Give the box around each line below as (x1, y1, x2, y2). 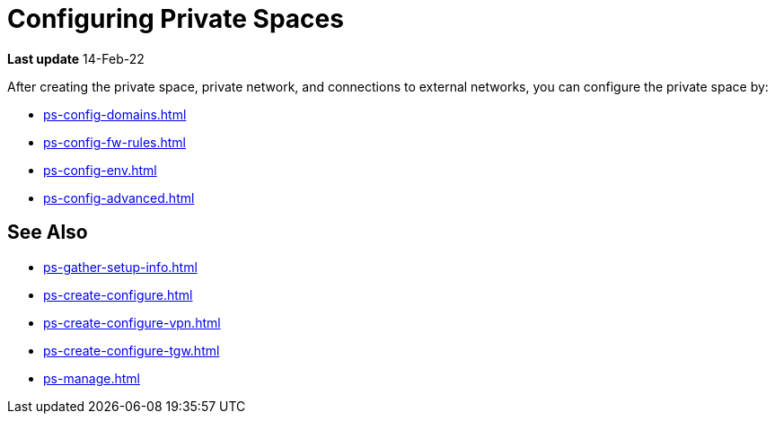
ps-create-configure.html (43, 286, 193, 303)
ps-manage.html (43, 370, 140, 386)
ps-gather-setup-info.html (43, 259, 198, 275)
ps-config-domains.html (43, 106, 187, 122)
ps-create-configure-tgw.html (43, 342, 220, 358)
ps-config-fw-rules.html (43, 134, 186, 150)
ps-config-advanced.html (43, 189, 195, 206)
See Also (7, 221, 88, 244)
